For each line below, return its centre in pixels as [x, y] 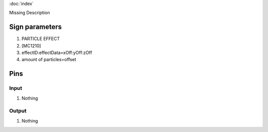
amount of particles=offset [49, 60]
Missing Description [30, 13]
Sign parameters [35, 27]
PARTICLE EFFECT [41, 39]
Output [18, 111]
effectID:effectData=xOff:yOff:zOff [57, 53]
